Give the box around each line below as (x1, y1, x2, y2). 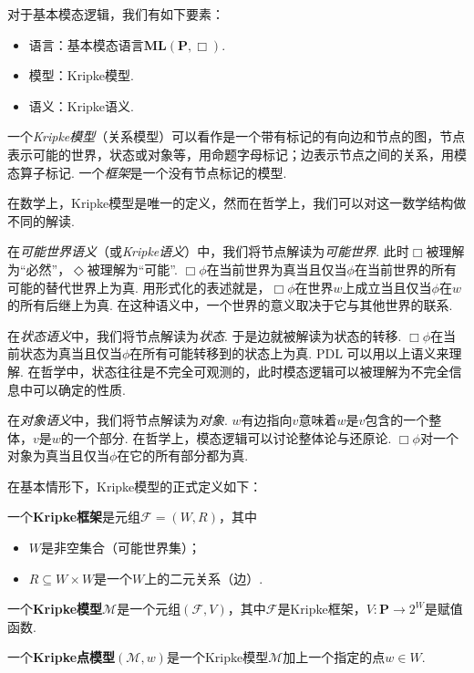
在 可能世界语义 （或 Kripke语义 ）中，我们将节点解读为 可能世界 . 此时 (7, 242, 409, 261)
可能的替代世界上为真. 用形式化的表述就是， (7, 277, 271, 296)
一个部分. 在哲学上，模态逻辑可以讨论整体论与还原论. (73, 428, 392, 447)
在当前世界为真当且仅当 (206, 259, 347, 278)
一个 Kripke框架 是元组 (7, 507, 141, 526)
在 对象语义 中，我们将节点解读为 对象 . (7, 410, 228, 430)
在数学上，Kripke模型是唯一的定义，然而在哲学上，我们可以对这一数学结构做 (7, 193, 467, 212)
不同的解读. (7, 211, 75, 230)
